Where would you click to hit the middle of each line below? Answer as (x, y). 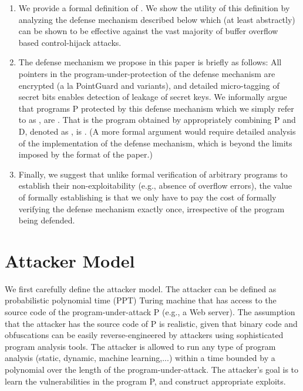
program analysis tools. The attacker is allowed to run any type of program (140, 346)
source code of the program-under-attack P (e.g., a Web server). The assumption (150, 312)
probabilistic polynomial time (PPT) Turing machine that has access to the (141, 300)
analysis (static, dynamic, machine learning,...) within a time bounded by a (140, 358)
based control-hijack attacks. (70, 42)
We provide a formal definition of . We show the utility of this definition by (154, 8)
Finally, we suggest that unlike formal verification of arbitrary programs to (153, 174)
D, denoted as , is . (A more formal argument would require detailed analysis (157, 131)
